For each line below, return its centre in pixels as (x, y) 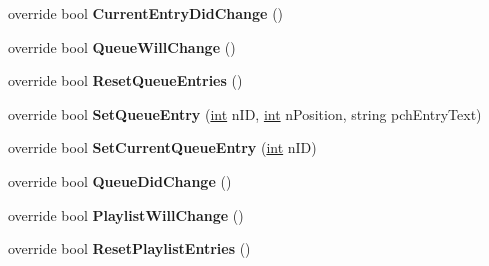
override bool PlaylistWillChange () (126, 214)
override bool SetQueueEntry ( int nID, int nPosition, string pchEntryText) (245, 113)
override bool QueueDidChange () (120, 180)
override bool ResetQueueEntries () (125, 80)
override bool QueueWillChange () (122, 46)
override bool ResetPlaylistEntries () (129, 248)
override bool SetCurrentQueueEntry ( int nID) (162, 147)
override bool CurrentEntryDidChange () (146, 13)
